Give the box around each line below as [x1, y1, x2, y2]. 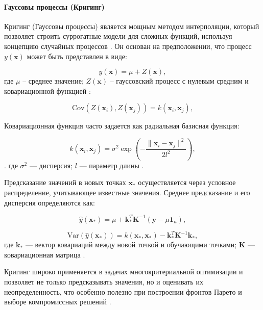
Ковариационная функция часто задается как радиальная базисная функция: [4, 120, 240, 131]
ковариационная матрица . [4, 249, 85, 260]
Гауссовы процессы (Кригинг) [4, 1, 105, 12]
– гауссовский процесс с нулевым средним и [110, 75, 249, 86]
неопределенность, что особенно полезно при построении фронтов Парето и [4, 286, 242, 297]
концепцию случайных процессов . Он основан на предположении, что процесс [4, 40, 252, 51]
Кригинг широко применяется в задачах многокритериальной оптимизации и [4, 266, 243, 277]
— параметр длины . [79, 160, 144, 170]
